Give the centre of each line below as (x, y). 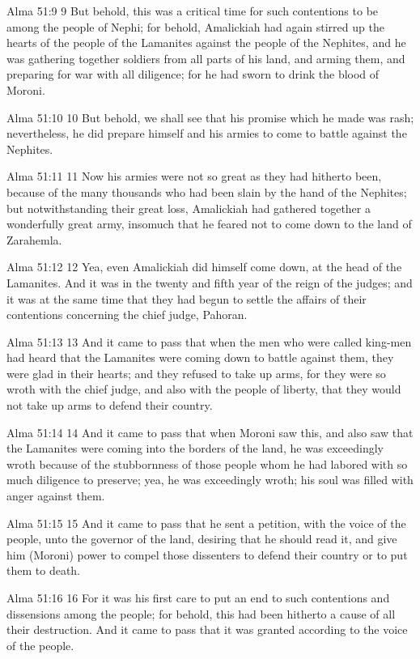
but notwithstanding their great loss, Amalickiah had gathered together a (189, 208)
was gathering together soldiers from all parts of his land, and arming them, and (206, 58)
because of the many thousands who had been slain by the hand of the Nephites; (207, 191)
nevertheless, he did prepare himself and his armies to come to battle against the (207, 133)
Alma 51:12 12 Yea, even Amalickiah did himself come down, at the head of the (204, 267)
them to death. (43, 570)
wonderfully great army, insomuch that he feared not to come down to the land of (209, 224)
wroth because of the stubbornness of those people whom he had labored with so (207, 463)
